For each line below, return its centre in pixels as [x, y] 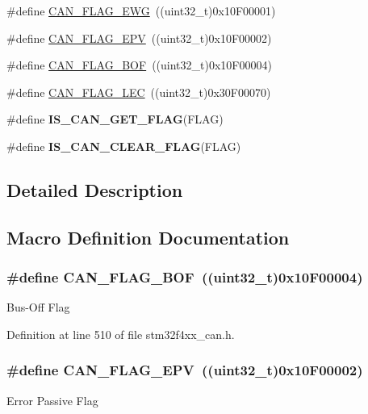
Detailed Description [95, 189]
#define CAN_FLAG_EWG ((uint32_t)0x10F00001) [141, 10]
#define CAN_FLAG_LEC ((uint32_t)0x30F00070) [139, 92]
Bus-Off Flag [38, 307]
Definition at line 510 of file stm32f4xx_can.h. [121, 334]
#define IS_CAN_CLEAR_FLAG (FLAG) [124, 146]
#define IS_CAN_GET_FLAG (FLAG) [115, 119]
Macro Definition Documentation [148, 237]
